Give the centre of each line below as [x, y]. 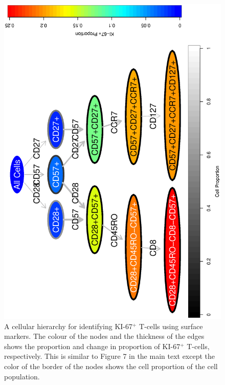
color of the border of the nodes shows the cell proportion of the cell [111, 366]
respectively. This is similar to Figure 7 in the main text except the [110, 356]
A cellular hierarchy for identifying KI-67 [69, 326]
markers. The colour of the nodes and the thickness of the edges [104, 336]
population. [22, 376]
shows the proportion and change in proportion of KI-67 [92, 346]
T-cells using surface [171, 326]
